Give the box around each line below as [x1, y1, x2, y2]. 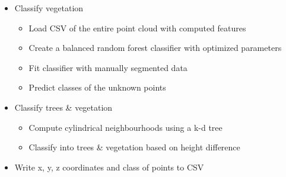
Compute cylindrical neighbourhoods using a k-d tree [28, 121, 223, 133]
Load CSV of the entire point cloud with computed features [28, 21, 246, 34]
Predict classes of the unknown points [28, 81, 166, 94]
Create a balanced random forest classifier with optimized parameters [28, 41, 282, 54]
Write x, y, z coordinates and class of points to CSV [14, 160, 204, 173]
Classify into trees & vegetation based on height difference [28, 141, 240, 153]
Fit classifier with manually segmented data [28, 61, 188, 73]
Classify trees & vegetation [14, 101, 113, 113]
